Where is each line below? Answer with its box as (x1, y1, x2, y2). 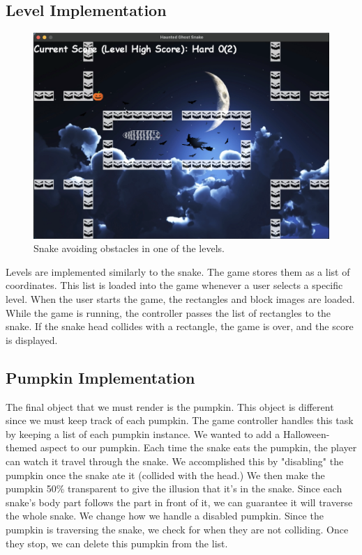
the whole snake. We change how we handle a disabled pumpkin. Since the (6, 508, 324, 523)
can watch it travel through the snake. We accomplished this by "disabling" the (6, 454, 344, 469)
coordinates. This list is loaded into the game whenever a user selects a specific (6, 278, 343, 292)
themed (6, 440, 38, 455)
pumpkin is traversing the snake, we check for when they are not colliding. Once (6, 522, 349, 536)
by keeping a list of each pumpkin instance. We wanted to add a (6, 426, 280, 441)
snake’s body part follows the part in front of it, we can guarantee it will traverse (6, 494, 353, 509)
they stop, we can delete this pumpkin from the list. (6, 536, 228, 550)
